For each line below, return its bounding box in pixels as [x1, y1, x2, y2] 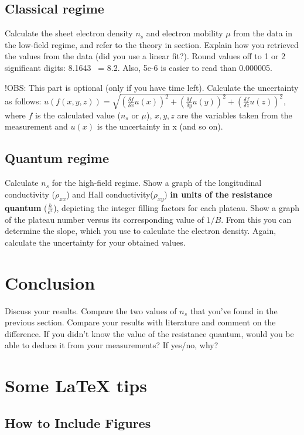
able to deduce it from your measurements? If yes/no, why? [5, 339, 218, 351]
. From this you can [221, 213, 292, 225]
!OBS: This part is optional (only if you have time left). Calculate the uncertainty [5, 81, 299, 93]
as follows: [5, 95, 42, 107]
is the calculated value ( [35, 108, 121, 121]
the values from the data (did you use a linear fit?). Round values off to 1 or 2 [5, 50, 286, 62]
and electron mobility [146, 27, 223, 39]
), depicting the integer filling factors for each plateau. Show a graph [53, 201, 299, 213]
